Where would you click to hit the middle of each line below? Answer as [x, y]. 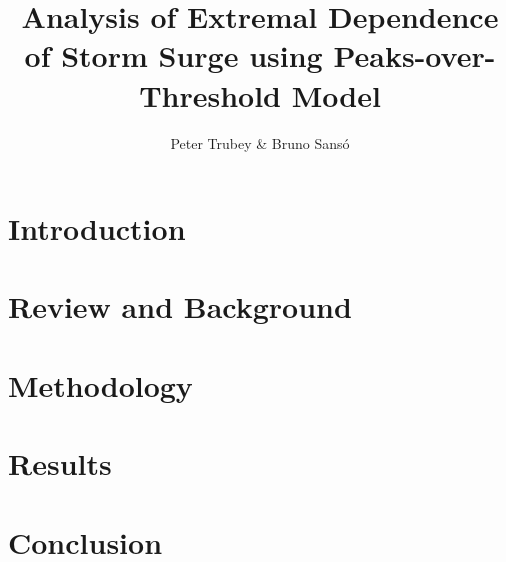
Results [60, 463]
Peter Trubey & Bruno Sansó [260, 142]
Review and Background [180, 306]
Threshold [210, 94]
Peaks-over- [414, 55]
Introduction [97, 228]
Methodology [100, 384]
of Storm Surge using [173, 55]
